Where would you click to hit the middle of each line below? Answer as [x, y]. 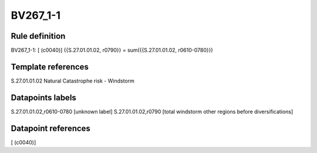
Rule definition [38, 36]
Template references [50, 67]
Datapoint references [51, 128]
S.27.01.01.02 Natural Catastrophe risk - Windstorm [72, 81]
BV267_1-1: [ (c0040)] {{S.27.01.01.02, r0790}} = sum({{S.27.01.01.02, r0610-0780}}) [112, 50]
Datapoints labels [43, 98]
